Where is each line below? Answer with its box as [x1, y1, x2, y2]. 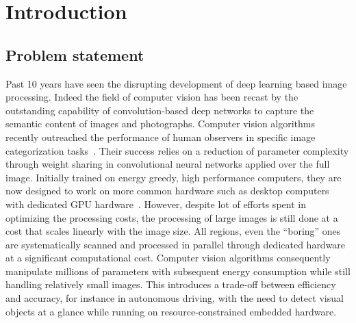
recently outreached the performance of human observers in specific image [5, 129, 316, 144]
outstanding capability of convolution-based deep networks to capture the [5, 103, 314, 117]
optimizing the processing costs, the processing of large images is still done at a [5, 210, 338, 224]
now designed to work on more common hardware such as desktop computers [5, 183, 329, 198]
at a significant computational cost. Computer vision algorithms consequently [5, 250, 331, 265]
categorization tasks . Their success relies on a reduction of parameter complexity [5, 143, 349, 157]
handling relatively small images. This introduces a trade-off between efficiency [5, 277, 336, 292]
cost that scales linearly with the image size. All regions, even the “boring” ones [5, 224, 341, 238]
